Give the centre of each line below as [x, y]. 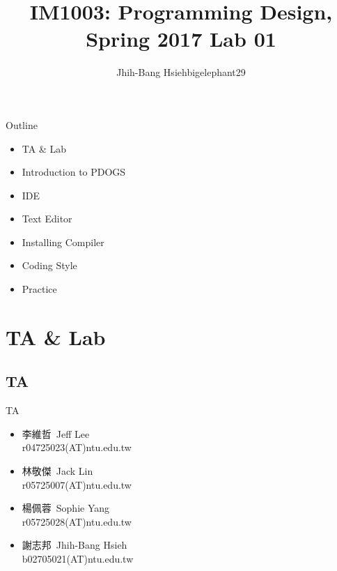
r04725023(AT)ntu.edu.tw [77, 447]
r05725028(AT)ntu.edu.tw [77, 521]
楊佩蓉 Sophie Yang [66, 508]
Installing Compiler [63, 242]
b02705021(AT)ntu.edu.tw [78, 558]
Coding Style [49, 265]
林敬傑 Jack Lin [57, 471]
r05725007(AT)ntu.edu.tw [77, 484]
